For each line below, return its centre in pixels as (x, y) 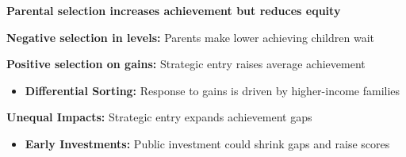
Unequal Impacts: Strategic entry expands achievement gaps (159, 117)
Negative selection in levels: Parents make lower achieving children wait (190, 37)
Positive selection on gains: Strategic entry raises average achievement (186, 64)
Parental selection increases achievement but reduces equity (174, 10)
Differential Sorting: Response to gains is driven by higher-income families (213, 90)
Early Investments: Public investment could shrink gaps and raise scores (207, 143)
